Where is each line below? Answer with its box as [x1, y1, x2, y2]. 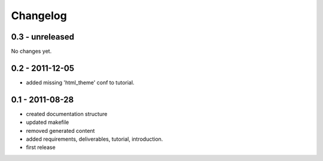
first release [26, 144, 56, 151]
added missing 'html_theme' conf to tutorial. [26, 78, 135, 86]
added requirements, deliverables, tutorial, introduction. [26, 135, 163, 143]
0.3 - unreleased [11, 32, 75, 42]
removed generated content [26, 127, 95, 134]
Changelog [11, 9, 67, 22]
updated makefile [26, 119, 69, 126]
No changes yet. [11, 48, 52, 55]
